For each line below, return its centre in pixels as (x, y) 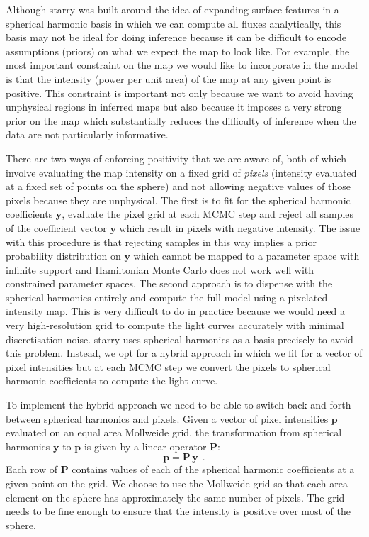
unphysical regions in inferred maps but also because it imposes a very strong (174, 107)
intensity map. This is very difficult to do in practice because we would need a (176, 311)
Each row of (32, 469)
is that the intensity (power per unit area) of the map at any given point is (169, 78)
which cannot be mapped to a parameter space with (246, 256)
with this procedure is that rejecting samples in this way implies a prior (161, 242)
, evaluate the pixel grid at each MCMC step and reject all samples (208, 214)
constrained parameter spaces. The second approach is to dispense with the (169, 283)
